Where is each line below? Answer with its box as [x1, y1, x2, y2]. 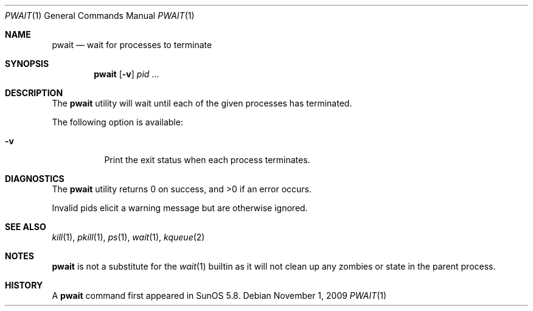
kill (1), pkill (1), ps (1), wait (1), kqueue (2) [52, 232, 205, 242]
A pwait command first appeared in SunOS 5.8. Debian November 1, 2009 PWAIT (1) [52, 290, 387, 301]
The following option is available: [52, 117, 183, 127]
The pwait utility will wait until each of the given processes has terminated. [52, 98, 352, 108]
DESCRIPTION [5, 88, 63, 98]
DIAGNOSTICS [5, 173, 64, 184]
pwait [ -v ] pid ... [94, 69, 159, 79]
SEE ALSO [5, 222, 46, 232]
